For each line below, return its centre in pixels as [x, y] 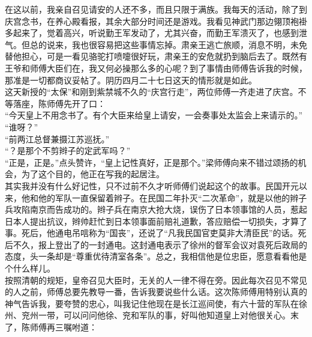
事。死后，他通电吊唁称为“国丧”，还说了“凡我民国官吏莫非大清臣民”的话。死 [156, 233]
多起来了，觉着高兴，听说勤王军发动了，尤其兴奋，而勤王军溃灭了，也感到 [152, 33]
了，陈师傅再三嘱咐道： [51, 327]
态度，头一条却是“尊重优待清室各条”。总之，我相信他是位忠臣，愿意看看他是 [156, 256]
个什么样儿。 [30, 268]
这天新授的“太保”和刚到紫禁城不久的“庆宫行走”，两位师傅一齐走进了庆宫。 [151, 92]
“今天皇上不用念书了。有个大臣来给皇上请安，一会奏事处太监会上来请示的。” [154, 115]
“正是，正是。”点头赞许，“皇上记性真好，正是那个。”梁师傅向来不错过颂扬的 [151, 162]
